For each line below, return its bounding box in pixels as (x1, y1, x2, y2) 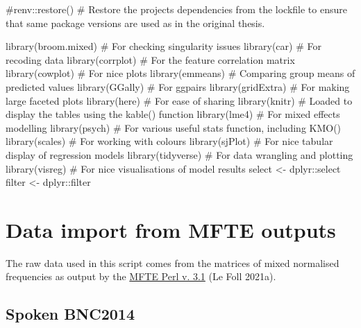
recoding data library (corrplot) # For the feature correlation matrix (6, 52, 295, 67)
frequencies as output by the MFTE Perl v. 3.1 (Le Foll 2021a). (6, 269, 276, 284)
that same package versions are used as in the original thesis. (6, 15, 265, 30)
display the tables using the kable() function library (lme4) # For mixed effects (6, 107, 340, 121)
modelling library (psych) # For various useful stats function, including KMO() (6, 120, 342, 135)
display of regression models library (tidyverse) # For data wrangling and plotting (6, 147, 353, 162)
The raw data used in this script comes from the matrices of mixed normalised (6, 255, 339, 270)
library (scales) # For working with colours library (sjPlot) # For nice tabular (6, 134, 333, 148)
